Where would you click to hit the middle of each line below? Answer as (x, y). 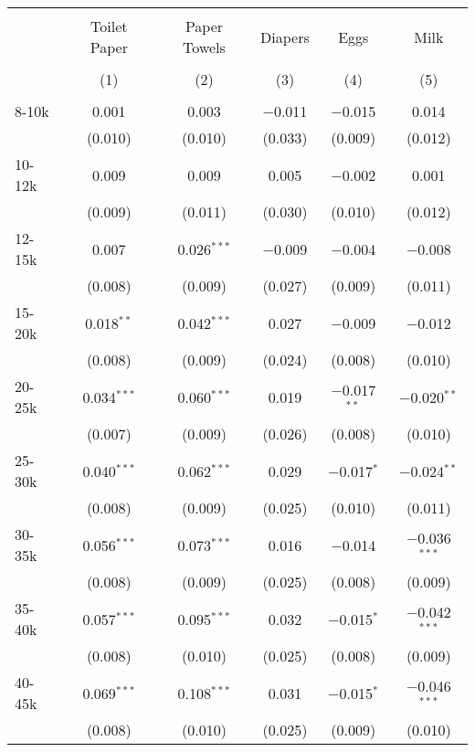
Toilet (109, 26)
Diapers (285, 37)
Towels (204, 47)
